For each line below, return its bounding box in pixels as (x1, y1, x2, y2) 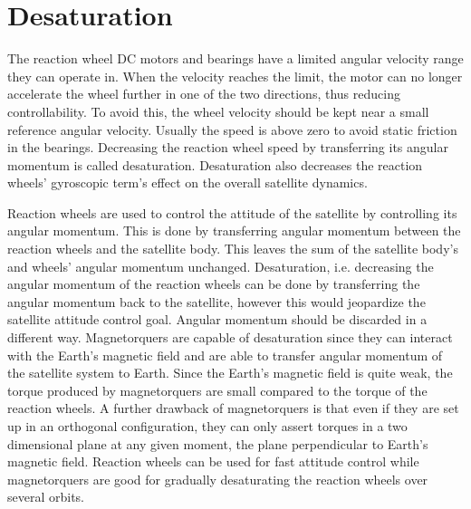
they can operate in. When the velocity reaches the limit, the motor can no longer (7, 66, 463, 85)
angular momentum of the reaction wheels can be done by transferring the (7, 274, 420, 293)
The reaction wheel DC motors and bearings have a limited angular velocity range (7, 49, 464, 68)
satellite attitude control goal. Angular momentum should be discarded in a (7, 310, 428, 329)
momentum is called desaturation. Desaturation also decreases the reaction (7, 155, 423, 174)
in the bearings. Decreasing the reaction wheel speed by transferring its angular (7, 138, 448, 157)
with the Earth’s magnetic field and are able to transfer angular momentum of (7, 345, 443, 364)
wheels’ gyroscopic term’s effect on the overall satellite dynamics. (7, 173, 368, 192)
